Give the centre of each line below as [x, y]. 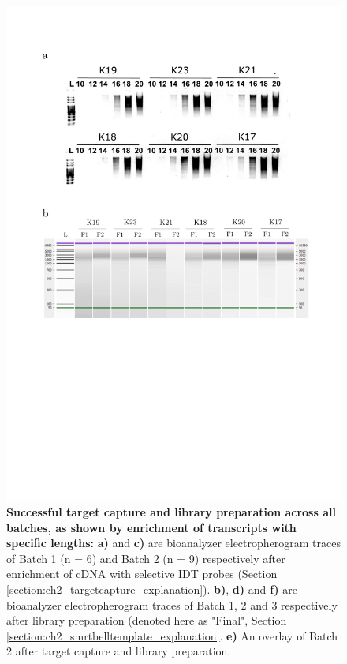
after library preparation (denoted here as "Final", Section [147, 620]
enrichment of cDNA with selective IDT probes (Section [142, 574]
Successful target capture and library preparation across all [171, 512]
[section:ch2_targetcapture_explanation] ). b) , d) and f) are [152, 589]
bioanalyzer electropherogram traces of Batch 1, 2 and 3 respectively [172, 604]
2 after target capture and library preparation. [119, 651]
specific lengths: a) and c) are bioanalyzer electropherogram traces [173, 543]
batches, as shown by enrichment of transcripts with [151, 527]
